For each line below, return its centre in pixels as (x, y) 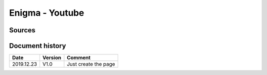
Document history (38, 46)
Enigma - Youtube (46, 13)
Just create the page (91, 64)
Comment (79, 58)
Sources (22, 30)
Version (52, 58)
